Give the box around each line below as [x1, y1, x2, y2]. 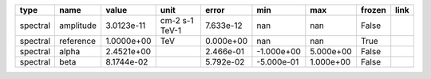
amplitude [59, 20, 97, 31]
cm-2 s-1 [160, 15, 195, 26]
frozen [360, 5, 386, 15]
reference [59, 36, 96, 46]
